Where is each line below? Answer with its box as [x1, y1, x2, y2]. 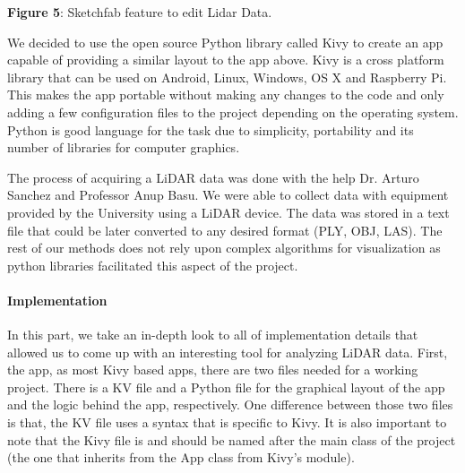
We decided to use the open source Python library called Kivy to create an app [7, 32, 443, 51]
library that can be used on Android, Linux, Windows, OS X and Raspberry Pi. [7, 67, 447, 86]
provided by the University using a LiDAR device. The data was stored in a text [7, 202, 450, 221]
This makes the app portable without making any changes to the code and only [7, 85, 444, 104]
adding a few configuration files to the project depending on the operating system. [7, 102, 459, 121]
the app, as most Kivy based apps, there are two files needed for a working [7, 360, 418, 379]
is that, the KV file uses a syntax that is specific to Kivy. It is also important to [7, 413, 447, 432]
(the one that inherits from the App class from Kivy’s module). [7, 448, 355, 467]
